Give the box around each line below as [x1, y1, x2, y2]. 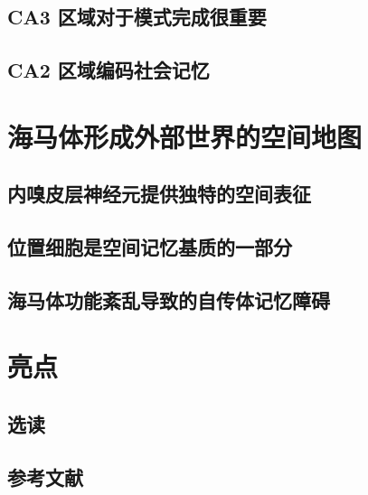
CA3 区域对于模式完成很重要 [7, 3, 267, 31]
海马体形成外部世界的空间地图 [7, 117, 363, 154]
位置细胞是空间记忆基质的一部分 [7, 233, 292, 261]
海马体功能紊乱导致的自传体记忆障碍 [7, 285, 330, 313]
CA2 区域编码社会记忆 [7, 56, 210, 84]
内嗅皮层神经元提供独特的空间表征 [7, 180, 311, 208]
